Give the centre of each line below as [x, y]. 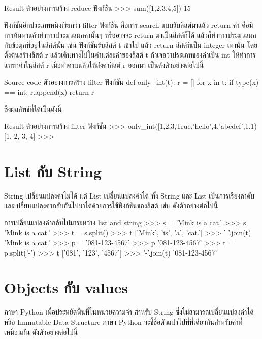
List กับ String [53, 171]
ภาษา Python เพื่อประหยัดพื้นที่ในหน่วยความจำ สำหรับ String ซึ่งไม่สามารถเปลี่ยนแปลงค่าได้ [129, 312]
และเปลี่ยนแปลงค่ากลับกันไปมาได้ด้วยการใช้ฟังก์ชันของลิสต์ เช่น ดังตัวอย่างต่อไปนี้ [111, 205]
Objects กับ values [66, 287]
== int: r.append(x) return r [49, 92]
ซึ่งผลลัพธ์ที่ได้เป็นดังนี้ [33, 109]
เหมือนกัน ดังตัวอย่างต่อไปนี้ [41, 332]
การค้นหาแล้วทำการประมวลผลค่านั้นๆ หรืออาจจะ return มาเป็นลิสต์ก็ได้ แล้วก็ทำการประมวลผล [130, 35]
